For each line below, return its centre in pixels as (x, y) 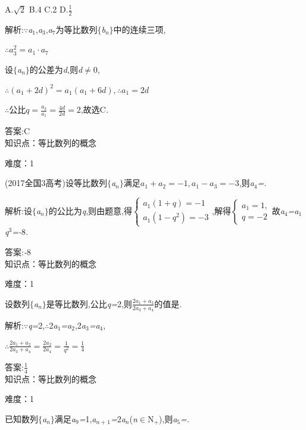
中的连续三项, (140, 29)
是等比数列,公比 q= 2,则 (89, 303)
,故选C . (95, 109)
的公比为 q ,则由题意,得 (90, 210)
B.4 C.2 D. (49, 9)
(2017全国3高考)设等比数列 (56, 183)
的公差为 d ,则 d (56, 69)
